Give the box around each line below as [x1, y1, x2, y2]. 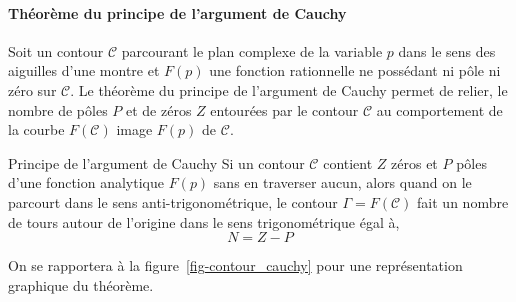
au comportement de [376, 99, 503, 120]
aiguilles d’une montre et [8, 60, 160, 81]
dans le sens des [398, 40, 496, 61]
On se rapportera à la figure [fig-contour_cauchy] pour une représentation [8, 255, 463, 276]
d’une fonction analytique [8, 172, 164, 193]
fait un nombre [417, 191, 509, 212]
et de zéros [125, 99, 192, 120]
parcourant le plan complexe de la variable [121, 40, 383, 61]
